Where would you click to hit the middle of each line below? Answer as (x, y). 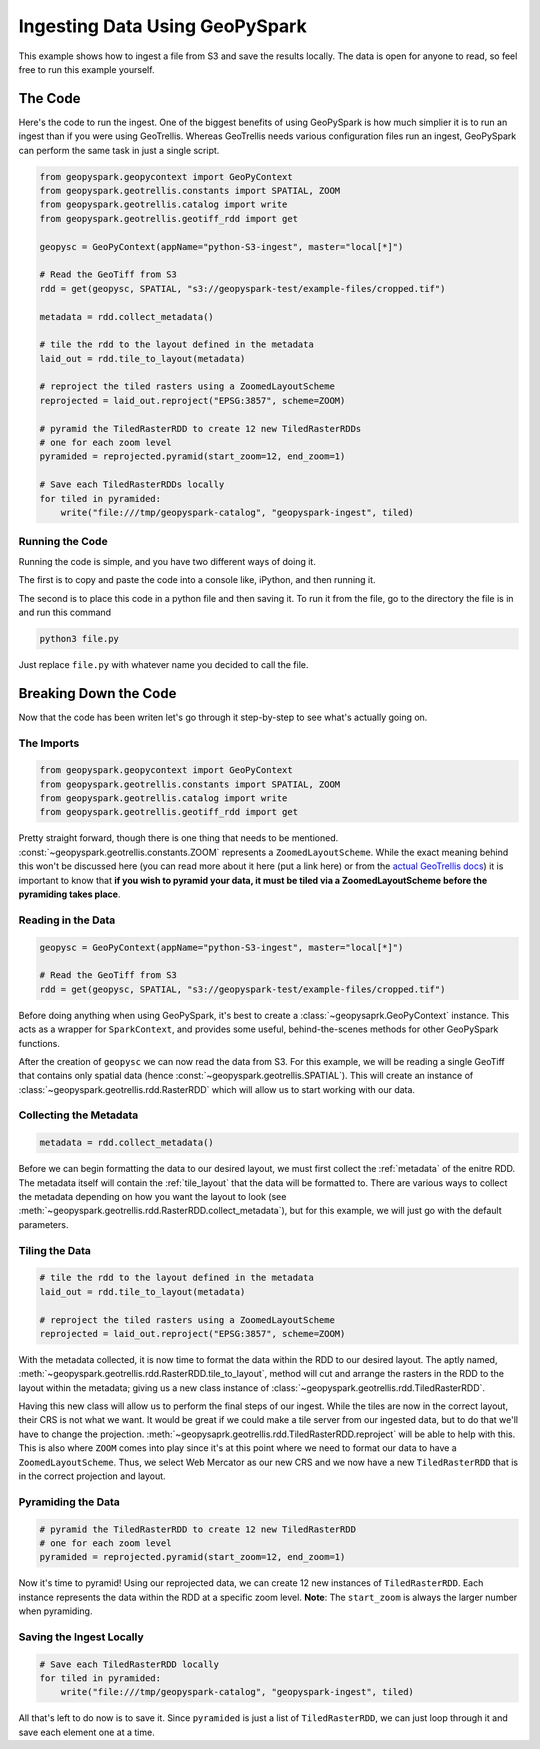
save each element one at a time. (86, 1732)
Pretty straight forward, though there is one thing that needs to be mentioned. (178, 838)
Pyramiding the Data (69, 1502)
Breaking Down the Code (97, 693)
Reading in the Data (67, 920)
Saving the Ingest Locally (81, 1637)
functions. (39, 1043)
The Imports (49, 743)
